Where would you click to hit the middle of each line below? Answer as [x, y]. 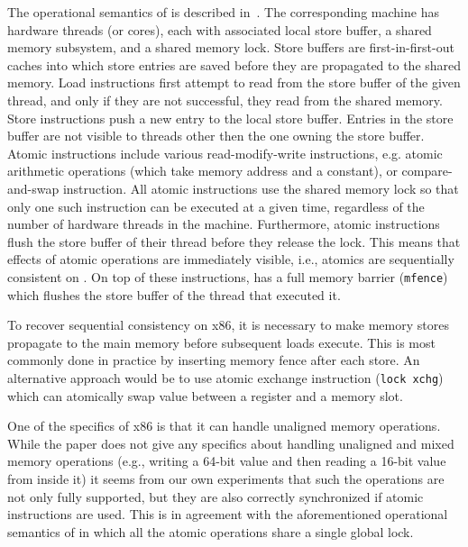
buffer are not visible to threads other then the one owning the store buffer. [216, 136]
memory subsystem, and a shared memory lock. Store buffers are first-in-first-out [231, 47]
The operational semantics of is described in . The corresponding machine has [223, 12]
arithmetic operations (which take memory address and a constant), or [202, 171]
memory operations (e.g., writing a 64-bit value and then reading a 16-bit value [227, 461]
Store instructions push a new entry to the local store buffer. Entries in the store [230, 118]
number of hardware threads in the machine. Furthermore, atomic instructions [224, 224]
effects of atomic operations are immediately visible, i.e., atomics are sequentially [231, 259]
